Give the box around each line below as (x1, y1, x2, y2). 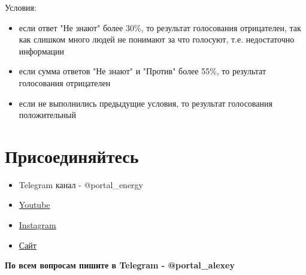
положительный (19, 108, 77, 121)
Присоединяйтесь (5, 143, 139, 168)
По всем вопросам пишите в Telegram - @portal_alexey (5, 259, 235, 271)
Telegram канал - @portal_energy (19, 178, 143, 191)
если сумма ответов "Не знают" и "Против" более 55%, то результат (19, 65, 266, 77)
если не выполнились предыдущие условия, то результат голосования (19, 96, 272, 109)
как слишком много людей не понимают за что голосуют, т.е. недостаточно (19, 33, 295, 46)
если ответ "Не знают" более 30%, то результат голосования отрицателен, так (19, 21, 301, 34)
